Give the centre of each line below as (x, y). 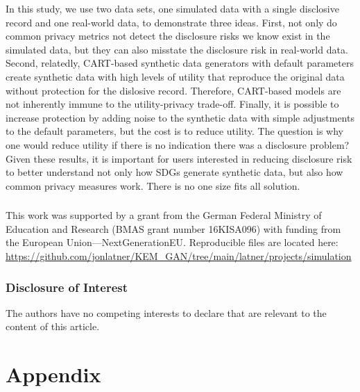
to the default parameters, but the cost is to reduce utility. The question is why (174, 131)
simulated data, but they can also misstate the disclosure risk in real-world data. (177, 49)
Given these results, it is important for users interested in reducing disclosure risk (179, 158)
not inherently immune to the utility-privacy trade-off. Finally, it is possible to (172, 104)
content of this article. (53, 326)
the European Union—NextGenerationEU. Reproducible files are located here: (172, 242)
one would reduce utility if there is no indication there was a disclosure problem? (178, 144)
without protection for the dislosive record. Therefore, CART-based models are (173, 90)
